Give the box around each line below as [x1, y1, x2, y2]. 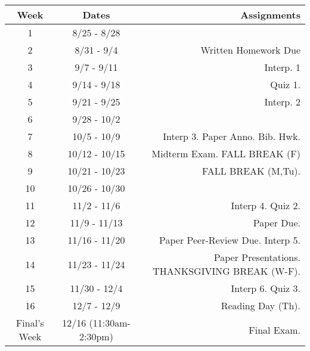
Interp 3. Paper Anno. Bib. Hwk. [163, 129, 300, 143]
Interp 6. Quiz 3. [231, 281, 300, 295]
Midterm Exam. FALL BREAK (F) [151, 147, 300, 160]
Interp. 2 [264, 95, 300, 108]
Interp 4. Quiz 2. [231, 198, 300, 212]
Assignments [240, 8, 300, 21]
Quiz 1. [270, 77, 300, 91]
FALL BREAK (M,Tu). [202, 164, 300, 178]
